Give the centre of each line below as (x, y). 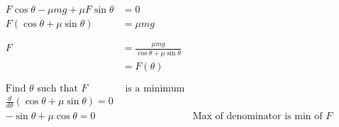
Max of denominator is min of (257, 117)
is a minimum (155, 88)
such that (57, 88)
